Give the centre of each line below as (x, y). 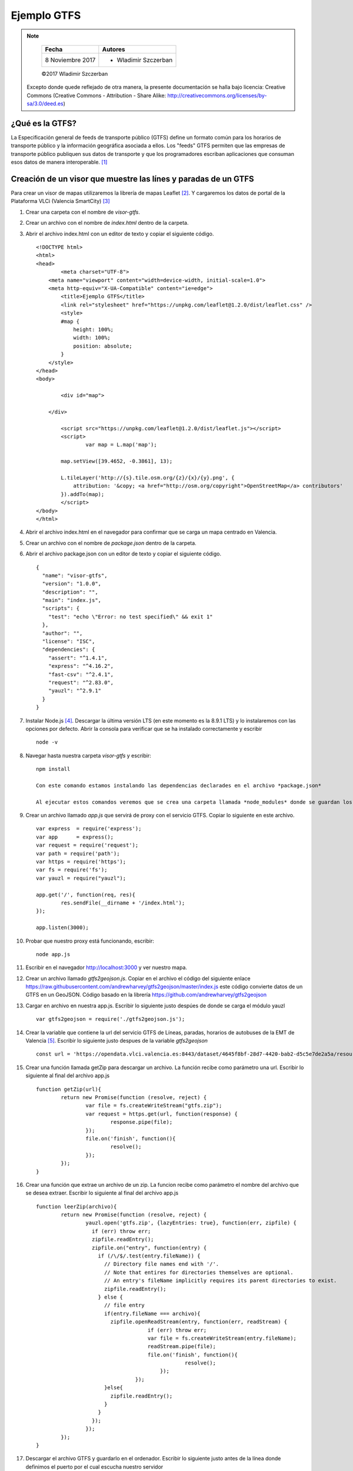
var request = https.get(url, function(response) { (161, 1114)
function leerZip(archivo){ (76, 1207)
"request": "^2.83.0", (81, 682)
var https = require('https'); (81, 862)
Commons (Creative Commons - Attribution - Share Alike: (96, 95)
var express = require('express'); (89, 829)
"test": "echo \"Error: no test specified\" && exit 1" (130, 617)
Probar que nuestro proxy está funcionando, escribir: (90, 941)
